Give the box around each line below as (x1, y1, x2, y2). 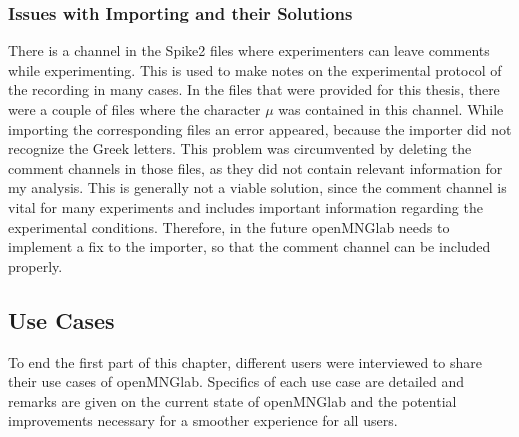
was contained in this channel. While (278, 99, 504, 119)
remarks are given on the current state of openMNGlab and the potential (8, 390, 457, 411)
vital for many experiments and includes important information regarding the (8, 196, 483, 217)
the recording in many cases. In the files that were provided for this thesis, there (8, 79, 500, 100)
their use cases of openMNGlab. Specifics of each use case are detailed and (8, 371, 464, 392)
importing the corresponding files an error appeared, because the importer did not (8, 118, 512, 139)
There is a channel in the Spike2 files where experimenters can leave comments (8, 40, 490, 61)
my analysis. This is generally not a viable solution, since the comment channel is (8, 177, 507, 198)
